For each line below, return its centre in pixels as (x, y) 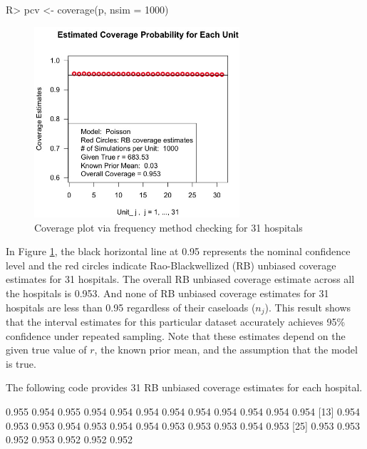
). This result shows (308, 307)
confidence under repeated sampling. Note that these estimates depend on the (176, 335)
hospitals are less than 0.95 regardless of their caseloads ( (131, 307)
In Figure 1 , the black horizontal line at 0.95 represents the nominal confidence (178, 251)
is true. (21, 363)
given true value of (46, 350)
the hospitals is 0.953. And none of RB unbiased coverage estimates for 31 (167, 293)
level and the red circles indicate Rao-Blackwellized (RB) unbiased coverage (171, 265)
